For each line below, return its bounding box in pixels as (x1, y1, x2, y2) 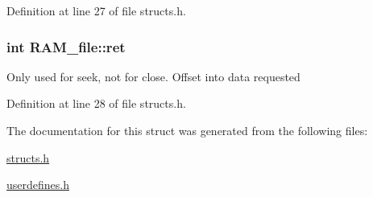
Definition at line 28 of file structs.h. (6, 95, 186, 112)
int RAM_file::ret (6, 36, 126, 56)
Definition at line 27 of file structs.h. (6, 2, 186, 18)
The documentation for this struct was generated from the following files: (6, 122, 368, 138)
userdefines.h (6, 176, 69, 193)
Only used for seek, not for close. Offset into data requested (6, 68, 300, 84)
